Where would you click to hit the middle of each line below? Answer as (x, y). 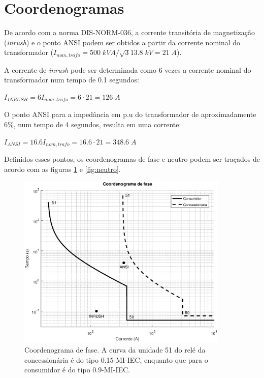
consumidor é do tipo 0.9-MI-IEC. (77, 370)
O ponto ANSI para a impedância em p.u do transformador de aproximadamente (130, 114)
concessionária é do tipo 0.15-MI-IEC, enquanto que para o (116, 359)
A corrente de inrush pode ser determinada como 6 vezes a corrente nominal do (128, 69)
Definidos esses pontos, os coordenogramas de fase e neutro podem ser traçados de (132, 159)
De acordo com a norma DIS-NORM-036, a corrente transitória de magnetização (129, 32)
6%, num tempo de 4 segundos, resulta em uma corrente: (93, 124)
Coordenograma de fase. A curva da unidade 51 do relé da (115, 349)
